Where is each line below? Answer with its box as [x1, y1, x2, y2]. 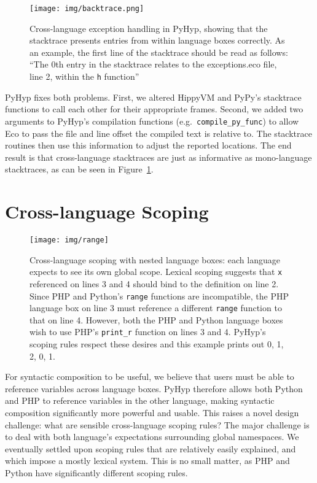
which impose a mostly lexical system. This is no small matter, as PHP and [5, 454, 290, 467]
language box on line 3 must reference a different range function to [29, 301, 282, 314]
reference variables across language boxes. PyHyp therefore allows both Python [5, 382, 303, 395]
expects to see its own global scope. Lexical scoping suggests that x [29, 265, 283, 278]
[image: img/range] [29, 236, 109, 245]
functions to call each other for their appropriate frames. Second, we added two [5, 102, 303, 115]
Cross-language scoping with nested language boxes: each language [29, 253, 280, 266]
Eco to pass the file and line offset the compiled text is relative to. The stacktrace [5, 126, 312, 139]
